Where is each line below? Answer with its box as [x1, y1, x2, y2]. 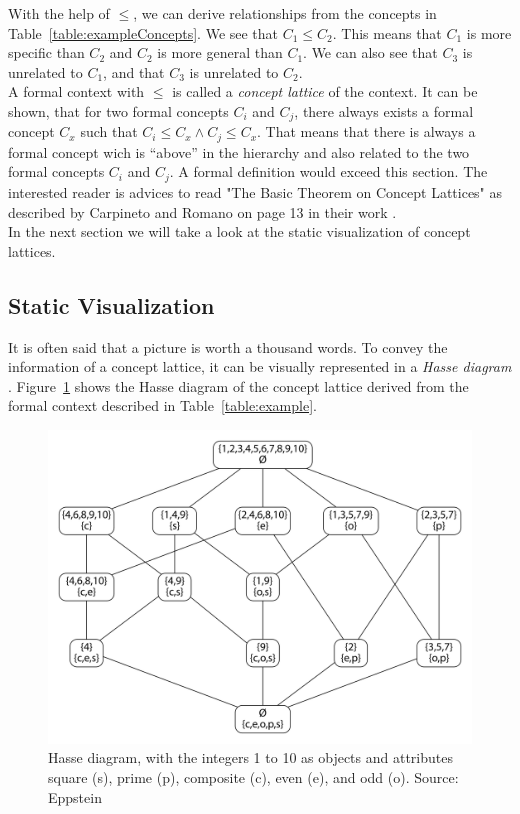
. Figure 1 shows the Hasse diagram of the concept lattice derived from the [8, 375, 469, 396]
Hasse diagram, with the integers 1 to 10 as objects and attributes [48, 747, 453, 768]
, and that [103, 61, 165, 82]
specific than [8, 42, 85, 63]
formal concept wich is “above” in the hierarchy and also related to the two [8, 141, 470, 162]
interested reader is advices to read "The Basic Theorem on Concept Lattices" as [8, 181, 503, 202]
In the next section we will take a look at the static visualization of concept [8, 221, 471, 242]
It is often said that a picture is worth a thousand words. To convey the [8, 336, 448, 357]
